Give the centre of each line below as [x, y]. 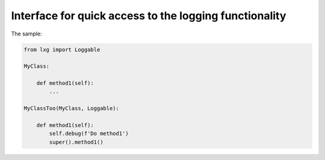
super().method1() [76, 142]
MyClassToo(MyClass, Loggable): [72, 109]
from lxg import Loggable [62, 49]
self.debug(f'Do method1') [89, 134]
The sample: [26, 34]
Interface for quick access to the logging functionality [149, 16]
